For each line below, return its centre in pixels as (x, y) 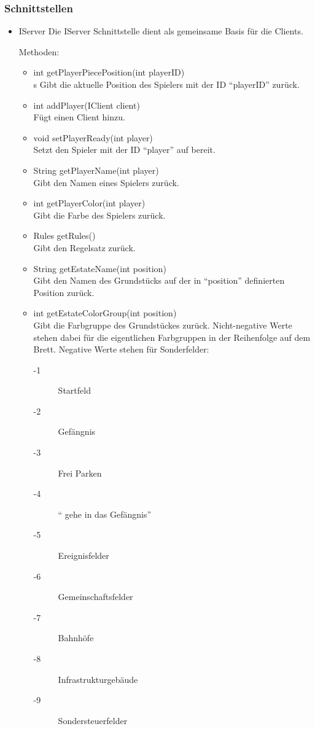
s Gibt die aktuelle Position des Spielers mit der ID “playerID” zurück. (166, 84)
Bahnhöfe (76, 638)
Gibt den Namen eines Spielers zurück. (106, 182)
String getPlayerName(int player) (96, 170)
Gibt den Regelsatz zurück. (84, 247)
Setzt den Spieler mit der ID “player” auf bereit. (124, 150)
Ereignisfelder (84, 556)
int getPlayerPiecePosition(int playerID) (109, 72)
